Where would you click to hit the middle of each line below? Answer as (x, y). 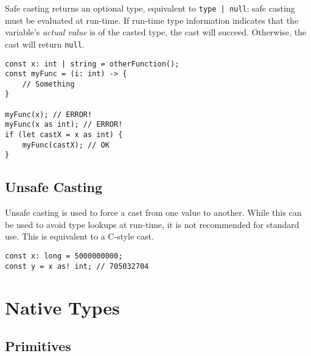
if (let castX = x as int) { (64, 135)
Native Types (62, 307)
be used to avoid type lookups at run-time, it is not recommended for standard (152, 224)
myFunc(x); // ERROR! (49, 114)
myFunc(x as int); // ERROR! (64, 125)
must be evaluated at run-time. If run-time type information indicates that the (152, 20)
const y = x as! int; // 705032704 (77, 266)
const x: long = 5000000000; (64, 256)
